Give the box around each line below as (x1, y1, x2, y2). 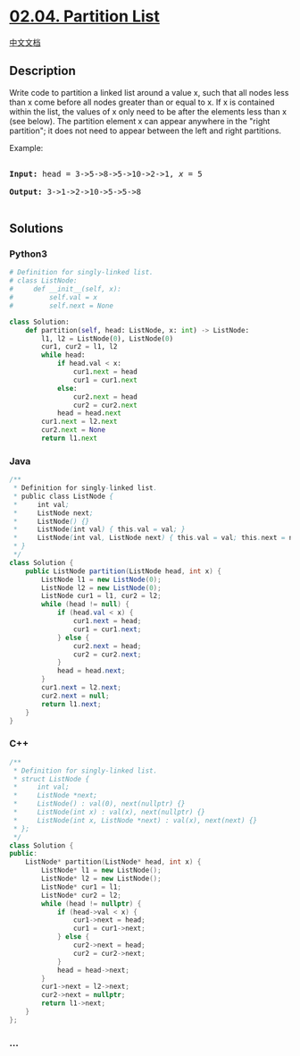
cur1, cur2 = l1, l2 (41, 342, 118, 351)
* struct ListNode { (12, 774, 90, 783)
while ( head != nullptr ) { (41, 899, 142, 908)
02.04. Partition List (9, 6, 161, 27)
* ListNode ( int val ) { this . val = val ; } (12, 525, 186, 534)
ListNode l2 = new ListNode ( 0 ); (41, 583, 162, 592)
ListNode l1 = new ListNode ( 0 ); (41, 575, 162, 584)
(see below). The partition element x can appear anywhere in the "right (9, 115, 271, 126)
